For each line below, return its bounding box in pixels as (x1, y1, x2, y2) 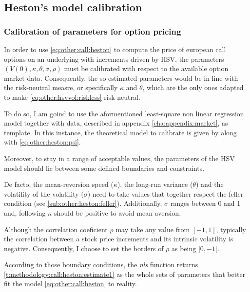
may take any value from (115, 224, 190, 234)
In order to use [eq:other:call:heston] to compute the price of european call (4, 44, 226, 54)
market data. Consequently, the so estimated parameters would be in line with (4, 73, 238, 83)
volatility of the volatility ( (4, 188, 84, 199)
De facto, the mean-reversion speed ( (4, 179, 114, 189)
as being (172, 243, 196, 253)
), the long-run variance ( (117, 179, 193, 189)
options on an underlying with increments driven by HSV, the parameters (4, 54, 224, 64)
